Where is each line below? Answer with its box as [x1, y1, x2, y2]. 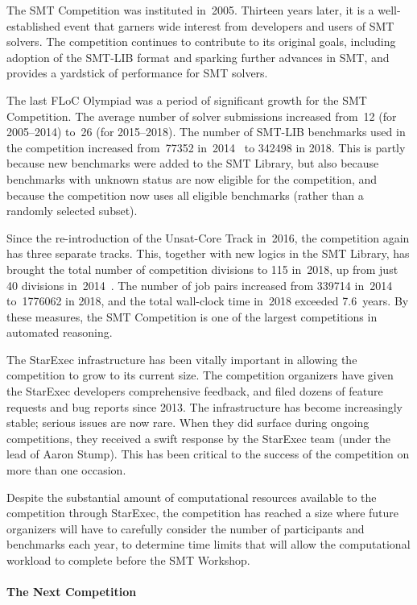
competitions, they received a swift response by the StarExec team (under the [6, 429, 391, 446]
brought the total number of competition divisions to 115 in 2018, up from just [6, 260, 398, 277]
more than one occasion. [6, 462, 126, 479]
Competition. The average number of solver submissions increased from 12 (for [6, 107, 397, 124]
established [6, 17, 61, 34]
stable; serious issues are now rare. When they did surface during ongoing [6, 414, 370, 431]
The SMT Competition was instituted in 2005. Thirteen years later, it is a [6, 2, 374, 18]
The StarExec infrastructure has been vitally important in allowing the [6, 350, 357, 367]
